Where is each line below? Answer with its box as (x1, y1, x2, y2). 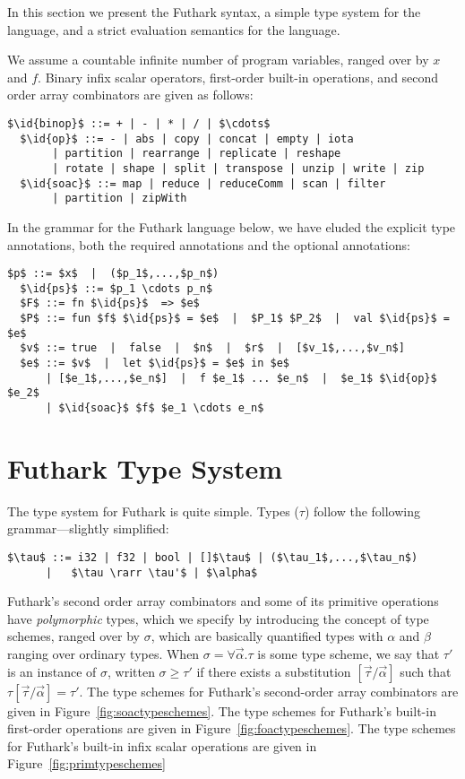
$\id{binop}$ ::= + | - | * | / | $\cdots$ (7, 117, 271, 130)
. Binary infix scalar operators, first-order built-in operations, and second (38, 67, 439, 86)
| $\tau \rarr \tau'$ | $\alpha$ (45, 566, 258, 579)
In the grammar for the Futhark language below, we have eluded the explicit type (7, 217, 456, 236)
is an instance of (7, 662, 97, 680)
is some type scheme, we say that (257, 645, 440, 663)
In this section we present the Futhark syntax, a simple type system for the (7, 3, 421, 21)
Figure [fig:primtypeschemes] (7, 754, 166, 773)
